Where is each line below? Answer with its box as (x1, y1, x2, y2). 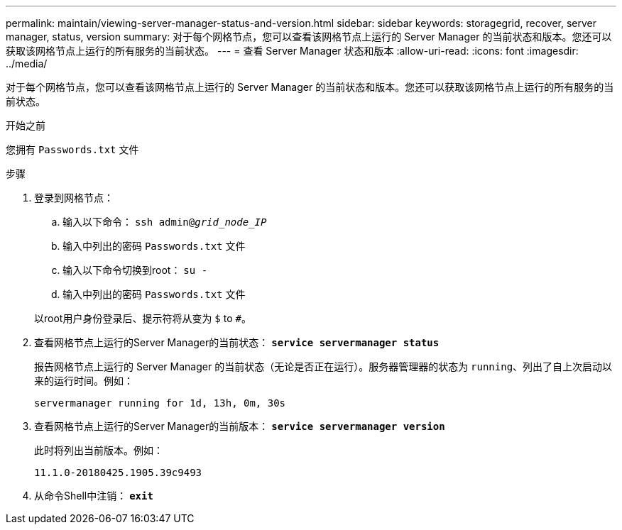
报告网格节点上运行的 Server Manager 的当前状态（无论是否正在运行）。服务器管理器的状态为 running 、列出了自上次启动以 (34, 360, 613, 372)
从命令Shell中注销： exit (34, 490, 153, 502)
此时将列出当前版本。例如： (34, 444, 163, 456)
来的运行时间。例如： (34, 375, 133, 387)
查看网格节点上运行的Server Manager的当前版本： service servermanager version (34, 420, 445, 432)
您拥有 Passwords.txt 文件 (6, 143, 139, 155)
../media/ (6, 57, 48, 70)
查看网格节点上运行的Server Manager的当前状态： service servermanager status (34, 336, 440, 348)
